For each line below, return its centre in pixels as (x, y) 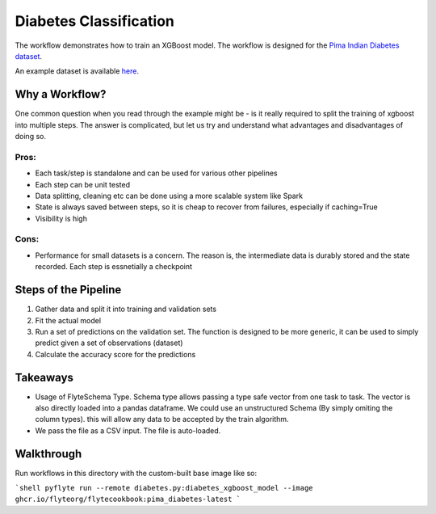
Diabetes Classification (95, 21)
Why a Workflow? (61, 94)
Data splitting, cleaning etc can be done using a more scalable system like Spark (169, 196)
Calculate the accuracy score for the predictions (115, 354)
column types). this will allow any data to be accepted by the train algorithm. (162, 419)
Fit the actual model (68, 320)
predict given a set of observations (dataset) (109, 343)
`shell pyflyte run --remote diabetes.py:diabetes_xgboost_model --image (164, 488)
